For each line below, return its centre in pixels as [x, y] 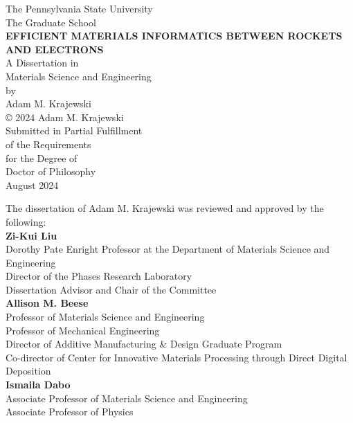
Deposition [28, 371]
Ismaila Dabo [38, 385]
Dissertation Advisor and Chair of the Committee [111, 289]
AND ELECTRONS [55, 49]
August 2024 [32, 184]
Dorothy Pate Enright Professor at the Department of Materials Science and [168, 249]
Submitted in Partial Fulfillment [74, 130]
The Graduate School [51, 22]
